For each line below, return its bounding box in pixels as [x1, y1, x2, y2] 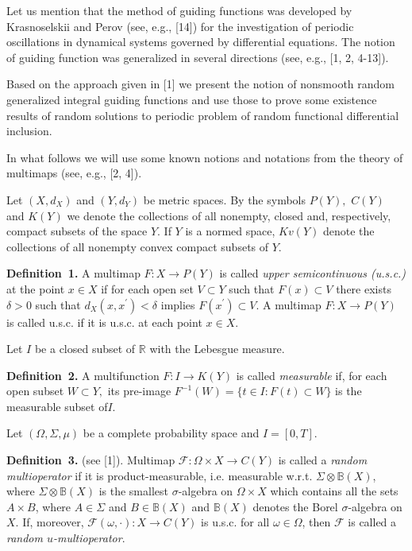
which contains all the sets [270, 483, 399, 499]
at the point [6, 280, 65, 297]
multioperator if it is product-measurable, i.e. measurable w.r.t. [6, 467, 313, 483]
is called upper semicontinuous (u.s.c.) [219, 265, 406, 281]
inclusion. [6, 122, 52, 139]
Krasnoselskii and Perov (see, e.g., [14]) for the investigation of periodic [6, 17, 354, 34]
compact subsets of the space [6, 223, 148, 239]
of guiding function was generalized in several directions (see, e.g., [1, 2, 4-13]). [6, 49, 389, 65]
